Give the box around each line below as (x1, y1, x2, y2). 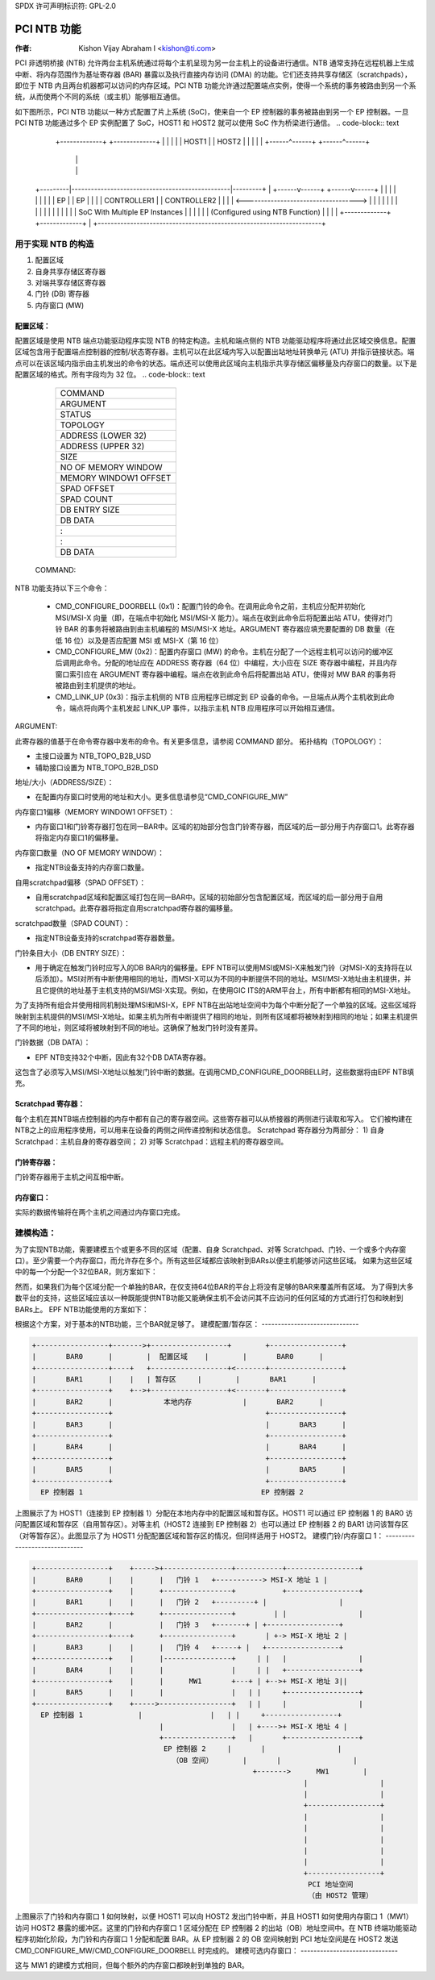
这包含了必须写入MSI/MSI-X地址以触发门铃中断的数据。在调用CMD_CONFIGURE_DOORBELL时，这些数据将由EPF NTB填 (14, 1067, 415, 1077)
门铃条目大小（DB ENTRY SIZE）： (14, 948, 128, 957)
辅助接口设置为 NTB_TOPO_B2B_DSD (35, 762, 159, 772)
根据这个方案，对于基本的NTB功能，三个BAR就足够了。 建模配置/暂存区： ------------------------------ (14, 1319, 359, 1328)
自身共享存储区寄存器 (35, 266, 106, 276)
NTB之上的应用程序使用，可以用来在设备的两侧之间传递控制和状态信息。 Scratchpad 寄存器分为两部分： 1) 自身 (14, 1125, 385, 1135)
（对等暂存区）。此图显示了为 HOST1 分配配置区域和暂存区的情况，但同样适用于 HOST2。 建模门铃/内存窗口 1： (14, 1531, 384, 1540)
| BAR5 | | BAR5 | (31, 1465, 346, 1474)
